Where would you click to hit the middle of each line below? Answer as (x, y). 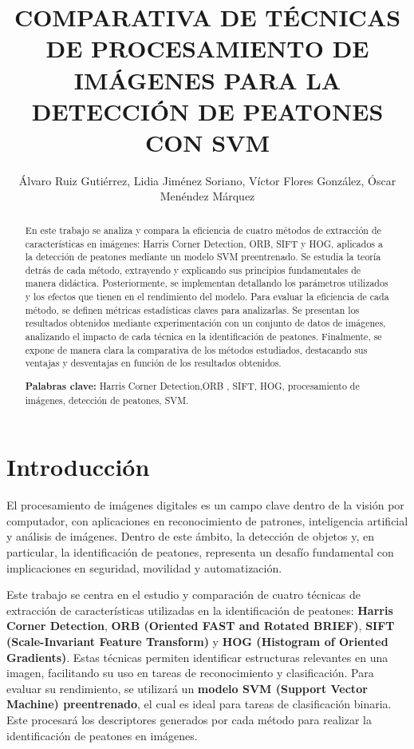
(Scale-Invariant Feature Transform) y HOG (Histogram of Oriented (197, 641)
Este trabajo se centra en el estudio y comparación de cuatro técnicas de (183, 594)
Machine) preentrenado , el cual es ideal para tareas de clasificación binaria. (199, 704)
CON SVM (207, 142)
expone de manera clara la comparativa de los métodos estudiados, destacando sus (196, 349)
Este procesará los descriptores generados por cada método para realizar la (189, 719)
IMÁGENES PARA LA (207, 79)
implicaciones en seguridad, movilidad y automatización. (144, 567)
